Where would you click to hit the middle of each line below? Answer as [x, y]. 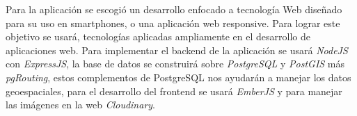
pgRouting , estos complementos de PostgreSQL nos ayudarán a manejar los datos [178, 77]
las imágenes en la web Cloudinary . [80, 105]
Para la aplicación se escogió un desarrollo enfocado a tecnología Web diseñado [174, 9]
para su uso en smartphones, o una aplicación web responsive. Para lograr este [173, 23]
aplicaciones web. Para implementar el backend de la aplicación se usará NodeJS [177, 50]
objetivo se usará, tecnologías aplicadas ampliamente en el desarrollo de [158, 36]
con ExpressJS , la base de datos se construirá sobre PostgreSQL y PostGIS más [175, 64]
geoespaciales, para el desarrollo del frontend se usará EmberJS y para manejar [174, 91]
